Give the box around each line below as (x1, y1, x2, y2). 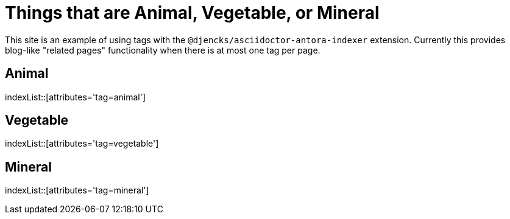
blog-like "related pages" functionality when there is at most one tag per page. (5, 44, 321, 55)
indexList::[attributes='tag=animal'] (5, 91, 146, 102)
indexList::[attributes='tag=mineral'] (5, 185, 149, 196)
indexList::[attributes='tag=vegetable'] (5, 138, 159, 149)
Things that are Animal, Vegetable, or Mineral (5, 2, 380, 23)
